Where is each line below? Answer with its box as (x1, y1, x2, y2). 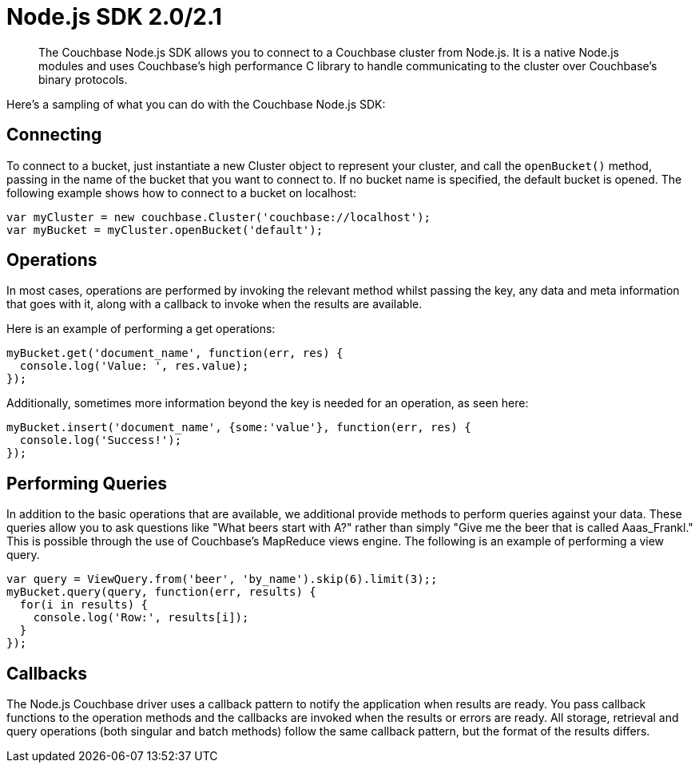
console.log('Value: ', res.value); (19, 359, 249, 373)
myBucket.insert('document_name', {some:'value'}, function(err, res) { (6, 421, 471, 434)
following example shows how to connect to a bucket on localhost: (6, 185, 357, 200)
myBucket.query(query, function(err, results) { (6, 585, 316, 599)
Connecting (6, 125, 102, 145)
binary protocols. (38, 72, 128, 86)
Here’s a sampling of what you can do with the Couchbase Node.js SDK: (6, 97, 386, 111)
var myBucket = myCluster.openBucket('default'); (6, 223, 324, 236)
